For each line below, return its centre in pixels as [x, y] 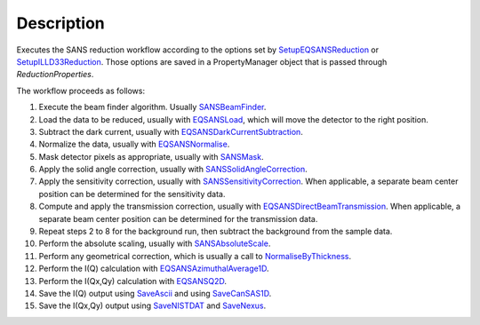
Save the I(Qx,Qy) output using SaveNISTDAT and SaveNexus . [152, 305]
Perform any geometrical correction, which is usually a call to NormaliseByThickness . [195, 256]
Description [61, 23]
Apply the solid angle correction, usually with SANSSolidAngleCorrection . [173, 170]
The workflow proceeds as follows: [81, 91]
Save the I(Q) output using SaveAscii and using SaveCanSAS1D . [155, 293]
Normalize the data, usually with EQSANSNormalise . [134, 144]
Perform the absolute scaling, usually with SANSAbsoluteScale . [155, 243]
